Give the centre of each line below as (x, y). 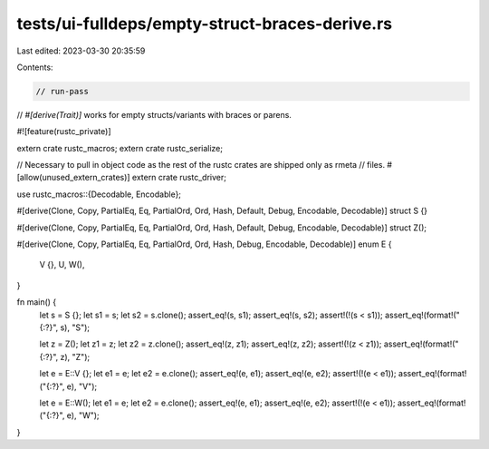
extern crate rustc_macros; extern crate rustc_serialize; (120, 148)
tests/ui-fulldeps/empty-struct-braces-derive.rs (205, 24)
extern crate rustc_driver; (179, 178)
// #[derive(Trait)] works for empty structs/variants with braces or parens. (154, 114)
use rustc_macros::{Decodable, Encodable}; (99, 194)
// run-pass (62, 91)
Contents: (35, 67)
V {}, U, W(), (62, 265)
